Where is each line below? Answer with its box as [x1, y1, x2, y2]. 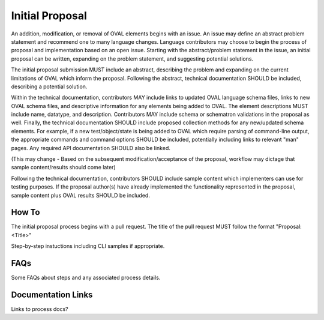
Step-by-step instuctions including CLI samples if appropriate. [11, 243, 165, 250]
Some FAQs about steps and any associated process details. [11, 274, 161, 282]
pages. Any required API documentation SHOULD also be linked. [11, 144, 170, 151]
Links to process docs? [11, 306, 68, 313]
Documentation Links [11, 289, 93, 300]
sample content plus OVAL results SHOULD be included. [11, 192, 150, 199]
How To [11, 207, 40, 217]
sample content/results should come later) [11, 164, 116, 171]
